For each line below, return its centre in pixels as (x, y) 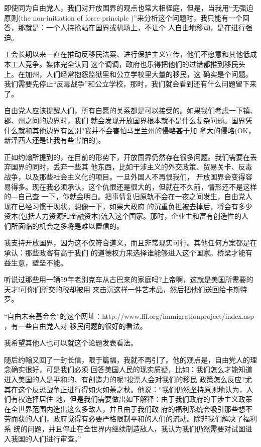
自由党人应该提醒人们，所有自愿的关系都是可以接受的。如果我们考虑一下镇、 (130, 110)
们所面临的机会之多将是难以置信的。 (64, 226)
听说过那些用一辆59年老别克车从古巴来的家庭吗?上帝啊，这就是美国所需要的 (129, 279)
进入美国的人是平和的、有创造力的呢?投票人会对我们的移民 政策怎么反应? (124, 379)
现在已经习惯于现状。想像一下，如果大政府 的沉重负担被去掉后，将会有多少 (128, 206)
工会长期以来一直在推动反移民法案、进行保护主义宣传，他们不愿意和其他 (123, 54)
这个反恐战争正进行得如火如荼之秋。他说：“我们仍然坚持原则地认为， (132, 389)
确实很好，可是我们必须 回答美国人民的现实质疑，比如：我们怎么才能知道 (132, 369)
